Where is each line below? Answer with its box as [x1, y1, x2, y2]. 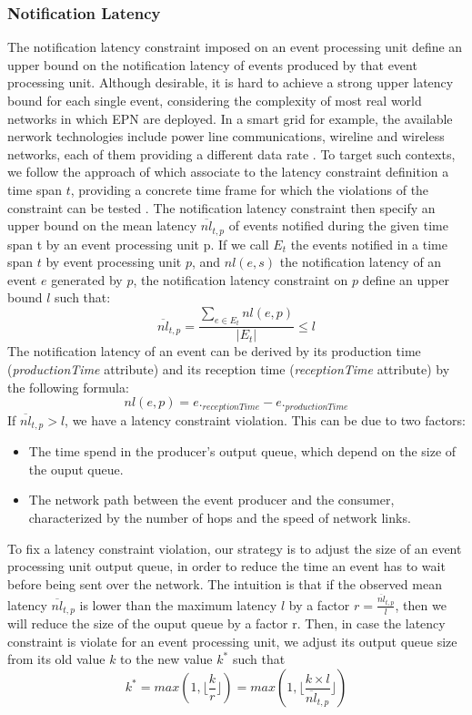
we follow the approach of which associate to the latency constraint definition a [7, 162, 449, 181]
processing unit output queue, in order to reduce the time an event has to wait [7, 557, 446, 576]
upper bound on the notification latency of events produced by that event [7, 55, 417, 74]
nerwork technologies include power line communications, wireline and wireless [7, 127, 445, 146]
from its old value [7, 649, 105, 669]
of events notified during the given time [228, 216, 448, 235]
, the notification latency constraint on [133, 270, 348, 289]
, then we [395, 595, 447, 614]
